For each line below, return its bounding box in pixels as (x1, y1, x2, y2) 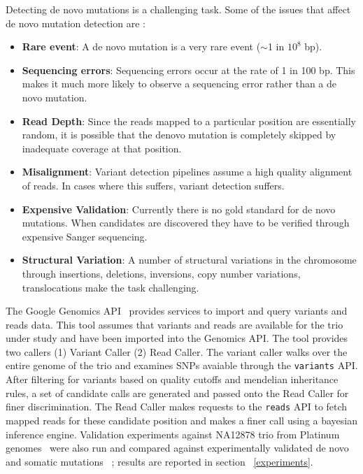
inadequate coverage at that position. (22, 141, 182, 155)
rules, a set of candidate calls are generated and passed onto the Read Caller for (6, 385, 349, 400)
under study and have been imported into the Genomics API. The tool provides (6, 331, 348, 345)
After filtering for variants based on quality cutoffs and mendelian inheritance (6, 372, 339, 387)
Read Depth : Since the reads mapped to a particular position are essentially (22, 113, 356, 128)
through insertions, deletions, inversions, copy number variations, (22, 266, 301, 280)
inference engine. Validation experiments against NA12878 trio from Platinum (6, 426, 340, 441)
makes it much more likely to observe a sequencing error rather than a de (22, 76, 337, 91)
